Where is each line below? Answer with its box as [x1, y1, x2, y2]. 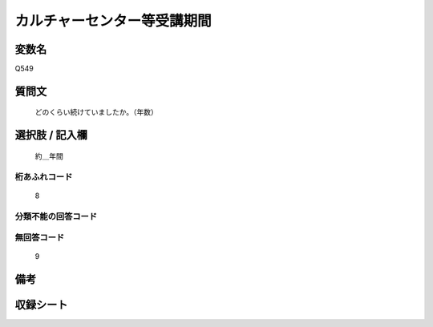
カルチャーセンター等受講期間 [14, 12, 212, 30]
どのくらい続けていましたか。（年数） [34, 107, 158, 117]
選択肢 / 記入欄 [14, 128, 88, 142]
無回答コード [14, 232, 65, 244]
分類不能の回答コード [14, 211, 98, 222]
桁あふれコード [14, 171, 73, 182]
